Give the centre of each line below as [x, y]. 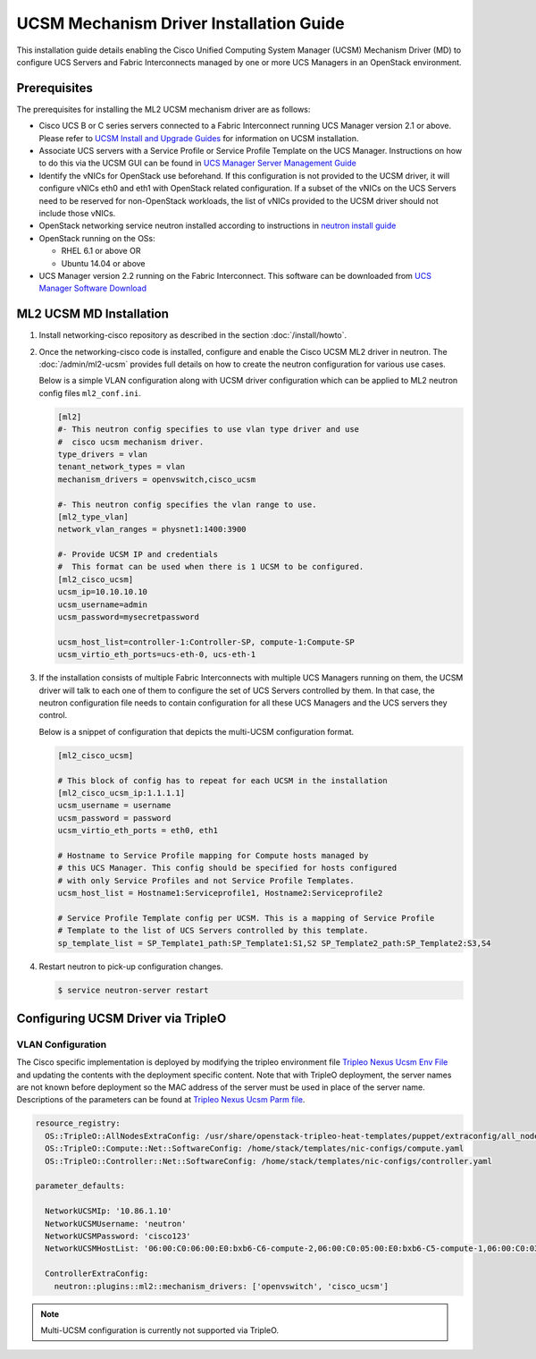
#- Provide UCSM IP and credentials [138, 555]
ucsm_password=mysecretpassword [129, 617]
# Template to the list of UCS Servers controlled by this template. [213, 931]
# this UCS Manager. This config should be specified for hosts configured [227, 868]
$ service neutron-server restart [133, 990]
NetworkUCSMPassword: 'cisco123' [118, 1236]
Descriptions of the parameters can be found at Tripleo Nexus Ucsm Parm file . [161, 1100]
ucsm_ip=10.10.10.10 [102, 592]
